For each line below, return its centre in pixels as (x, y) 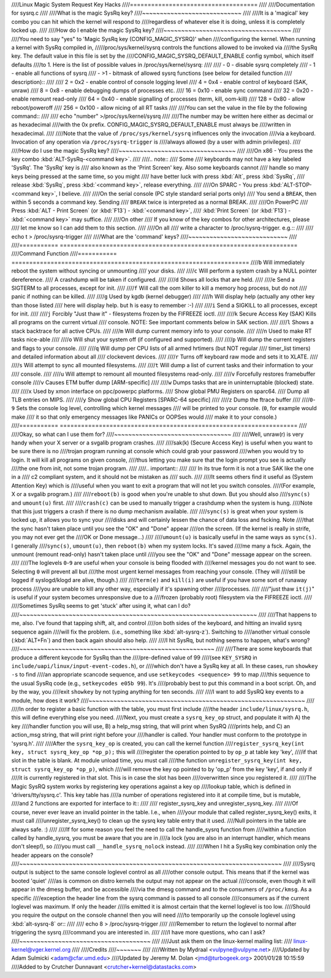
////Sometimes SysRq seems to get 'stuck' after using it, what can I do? (101, 606)
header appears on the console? (52, 855)
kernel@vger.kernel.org (41, 949)
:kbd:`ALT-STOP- (290, 185)
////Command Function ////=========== (64, 254)
